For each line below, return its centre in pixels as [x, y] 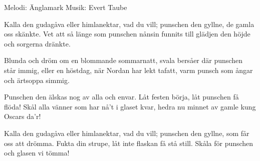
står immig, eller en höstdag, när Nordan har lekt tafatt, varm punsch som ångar [128, 70]
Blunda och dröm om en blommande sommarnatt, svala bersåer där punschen [123, 60]
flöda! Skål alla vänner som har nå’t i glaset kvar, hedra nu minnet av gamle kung [130, 106]
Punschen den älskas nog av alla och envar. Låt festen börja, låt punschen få [121, 97]
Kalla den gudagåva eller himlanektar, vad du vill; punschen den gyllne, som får [127, 133]
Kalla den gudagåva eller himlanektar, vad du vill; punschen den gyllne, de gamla [129, 24]
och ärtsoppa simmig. [37, 80]
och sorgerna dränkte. [37, 43]
